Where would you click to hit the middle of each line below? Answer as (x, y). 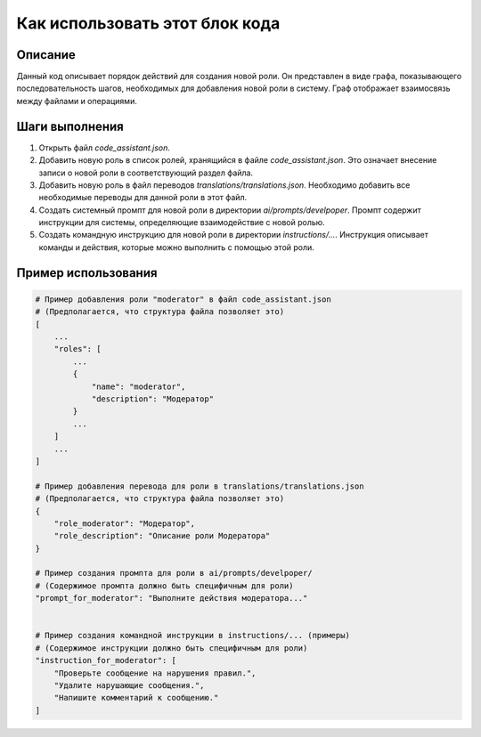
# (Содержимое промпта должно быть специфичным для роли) (164, 586)
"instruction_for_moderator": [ (106, 660)
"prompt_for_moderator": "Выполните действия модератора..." (171, 598)
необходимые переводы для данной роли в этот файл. (143, 198)
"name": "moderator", (139, 386)
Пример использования (87, 273)
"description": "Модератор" (152, 399)
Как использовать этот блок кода (148, 23)
